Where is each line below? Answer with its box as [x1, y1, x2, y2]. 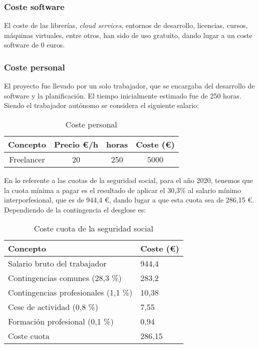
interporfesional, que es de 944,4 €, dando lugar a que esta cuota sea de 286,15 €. [4, 194, 254, 205]
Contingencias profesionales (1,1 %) [8, 286, 133, 298]
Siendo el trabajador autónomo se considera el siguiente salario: [4, 100, 199, 110]
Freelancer [9, 153, 45, 165]
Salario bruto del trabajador [8, 257, 107, 269]
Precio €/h [54, 138, 99, 150]
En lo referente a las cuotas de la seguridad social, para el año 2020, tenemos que [4, 175, 253, 185]
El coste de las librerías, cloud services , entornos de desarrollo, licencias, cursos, [4, 20, 248, 30]
